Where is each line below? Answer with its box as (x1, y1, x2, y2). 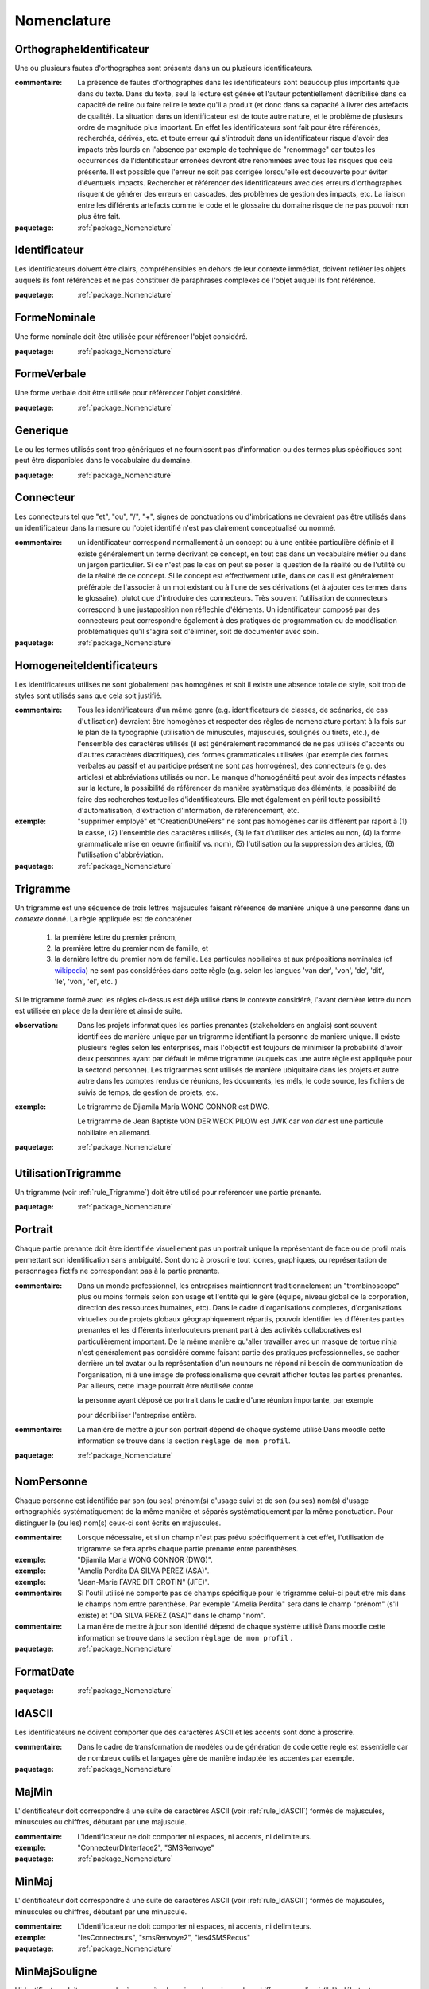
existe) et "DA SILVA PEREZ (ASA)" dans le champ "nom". (77, 1610, 265, 1620)
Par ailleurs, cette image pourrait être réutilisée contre (77, 1381, 254, 1391)
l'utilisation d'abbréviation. (77, 850, 164, 859)
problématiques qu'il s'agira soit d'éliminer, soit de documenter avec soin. (77, 627, 319, 636)
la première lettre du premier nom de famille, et (54, 943, 209, 952)
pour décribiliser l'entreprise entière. (77, 1410, 197, 1419)
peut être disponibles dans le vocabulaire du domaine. (14, 456, 192, 465)
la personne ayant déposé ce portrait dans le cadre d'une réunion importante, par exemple (77, 1395, 374, 1405)
